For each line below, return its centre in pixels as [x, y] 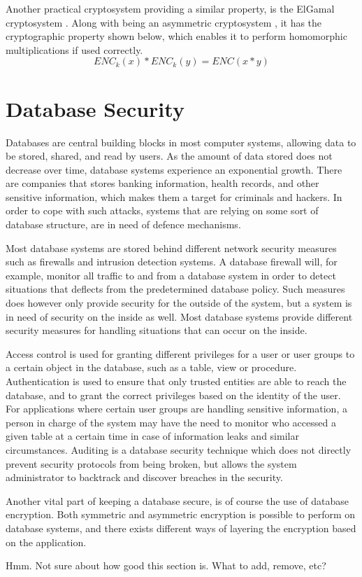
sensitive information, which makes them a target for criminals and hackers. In [174, 196]
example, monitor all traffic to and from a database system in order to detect [171, 275]
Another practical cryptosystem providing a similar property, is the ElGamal [170, 8]
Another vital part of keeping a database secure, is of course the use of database [177, 500]
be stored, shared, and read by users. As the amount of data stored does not [169, 156]
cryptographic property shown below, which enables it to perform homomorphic [176, 36]
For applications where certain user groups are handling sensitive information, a [176, 409]
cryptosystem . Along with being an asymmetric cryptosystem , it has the [164, 22]
